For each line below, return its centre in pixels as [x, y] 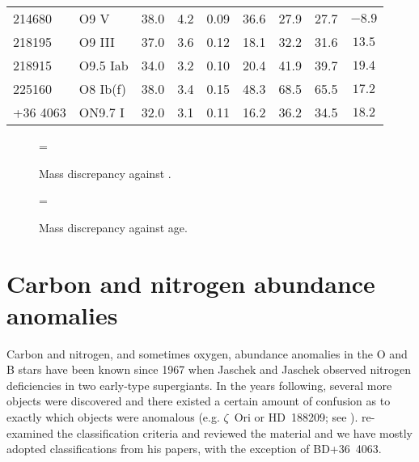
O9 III [97, 42]
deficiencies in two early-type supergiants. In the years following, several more [199, 385]
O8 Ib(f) [103, 89]
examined [30, 432]
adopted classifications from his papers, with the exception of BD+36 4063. [194, 449]
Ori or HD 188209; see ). [296, 417]
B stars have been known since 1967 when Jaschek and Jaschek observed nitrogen [209, 369]
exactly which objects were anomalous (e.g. [113, 417]
